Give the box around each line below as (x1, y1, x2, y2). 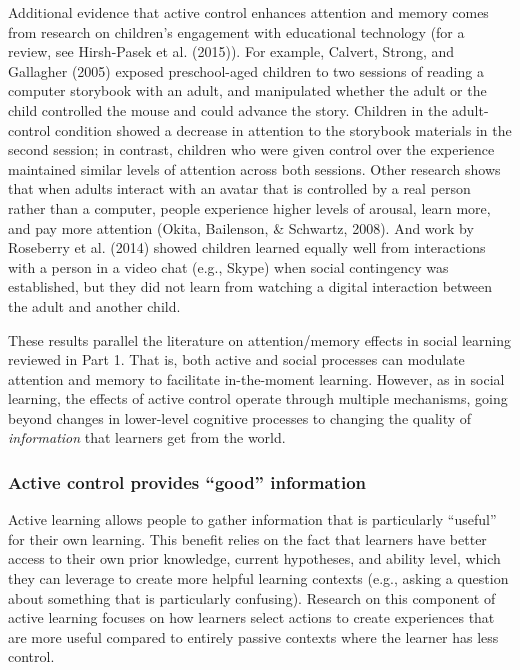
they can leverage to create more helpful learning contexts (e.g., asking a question (8, 568, 509, 589)
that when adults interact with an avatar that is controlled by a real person (8, 178, 471, 199)
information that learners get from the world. (8, 427, 286, 448)
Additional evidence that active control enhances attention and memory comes (8, 2, 489, 22)
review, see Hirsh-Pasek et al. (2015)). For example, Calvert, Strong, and (8, 41, 455, 62)
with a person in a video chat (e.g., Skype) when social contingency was (8, 256, 449, 277)
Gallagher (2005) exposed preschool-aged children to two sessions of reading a (8, 60, 484, 81)
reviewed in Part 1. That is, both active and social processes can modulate (8, 349, 465, 370)
